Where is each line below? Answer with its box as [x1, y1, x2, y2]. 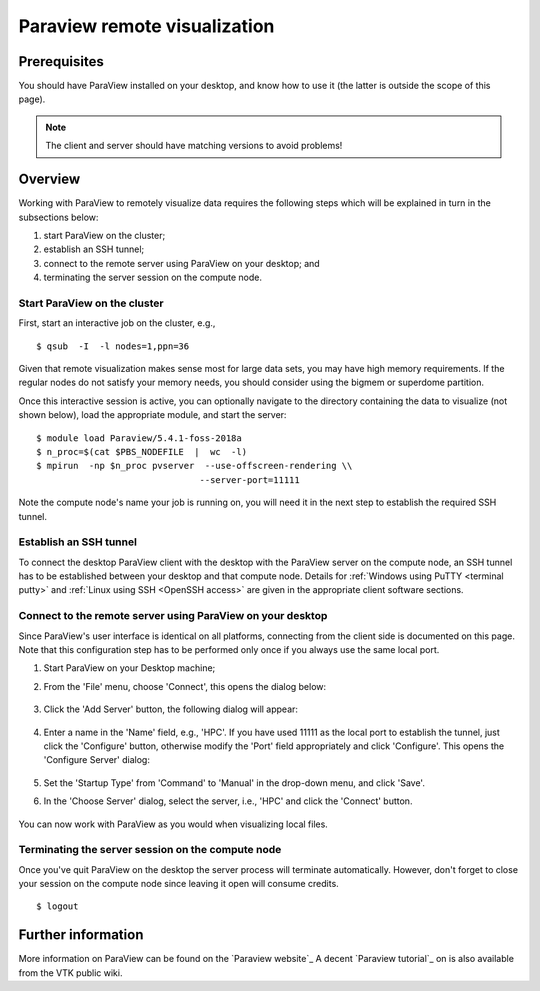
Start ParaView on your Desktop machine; [43, 662, 216, 674]
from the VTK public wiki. [18, 966, 123, 979]
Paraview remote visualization [18, 15, 275, 37]
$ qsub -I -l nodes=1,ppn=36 [36, 340, 190, 352]
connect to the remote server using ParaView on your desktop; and [43, 257, 320, 269]
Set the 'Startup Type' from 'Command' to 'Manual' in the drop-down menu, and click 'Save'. [43, 776, 425, 789]
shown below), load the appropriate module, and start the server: [18, 409, 287, 421]
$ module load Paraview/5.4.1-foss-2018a [36, 432, 242, 444]
